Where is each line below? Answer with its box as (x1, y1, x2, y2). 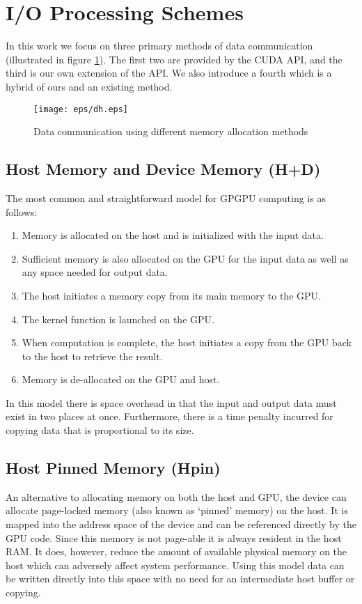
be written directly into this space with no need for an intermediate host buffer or (6, 571, 355, 586)
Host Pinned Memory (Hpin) (6, 457, 221, 479)
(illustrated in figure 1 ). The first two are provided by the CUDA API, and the (6, 52, 343, 66)
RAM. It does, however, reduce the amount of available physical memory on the (6, 544, 347, 559)
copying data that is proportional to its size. (6, 423, 194, 437)
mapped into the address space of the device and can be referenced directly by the (6, 517, 356, 532)
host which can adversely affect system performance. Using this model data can (6, 557, 345, 572)
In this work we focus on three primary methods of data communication (6, 38, 313, 53)
